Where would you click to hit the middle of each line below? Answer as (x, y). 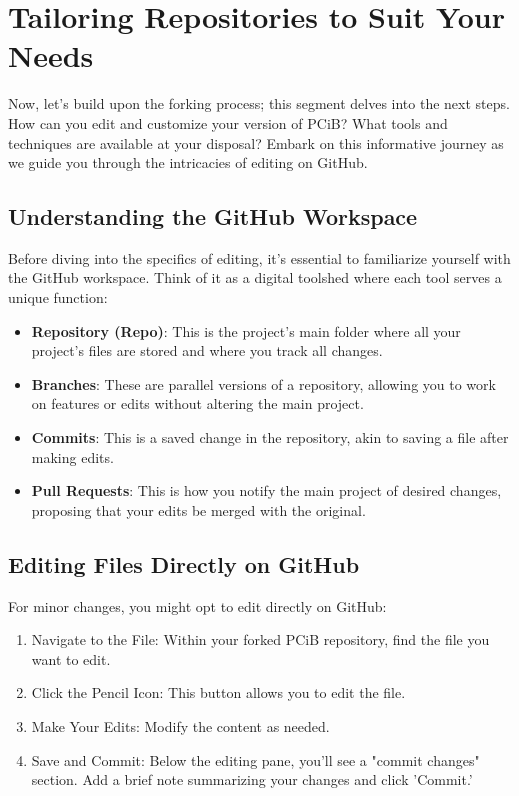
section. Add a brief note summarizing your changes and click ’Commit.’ (252, 779)
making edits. (72, 456)
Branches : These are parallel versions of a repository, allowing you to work (263, 383)
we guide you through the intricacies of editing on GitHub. (188, 162)
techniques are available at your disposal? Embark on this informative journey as (256, 142)
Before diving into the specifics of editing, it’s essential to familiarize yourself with (259, 257)
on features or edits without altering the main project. (197, 403)
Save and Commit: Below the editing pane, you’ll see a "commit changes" (255, 759)
